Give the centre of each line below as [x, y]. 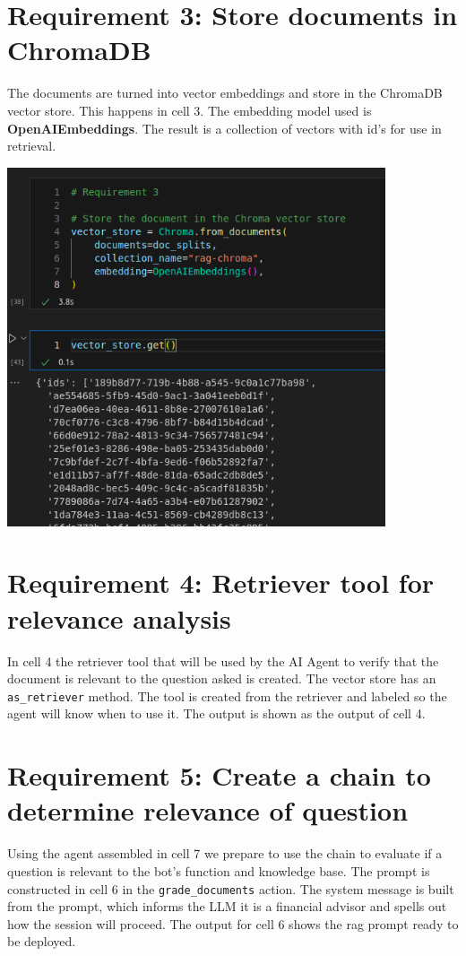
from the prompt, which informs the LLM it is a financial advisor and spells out [227, 906]
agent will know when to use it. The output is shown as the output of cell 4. [216, 713]
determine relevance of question [208, 810]
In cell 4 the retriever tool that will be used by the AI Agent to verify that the [223, 661]
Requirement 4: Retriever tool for [221, 582]
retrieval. [32, 146]
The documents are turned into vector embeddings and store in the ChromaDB [225, 93]
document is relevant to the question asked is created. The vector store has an [222, 678]
